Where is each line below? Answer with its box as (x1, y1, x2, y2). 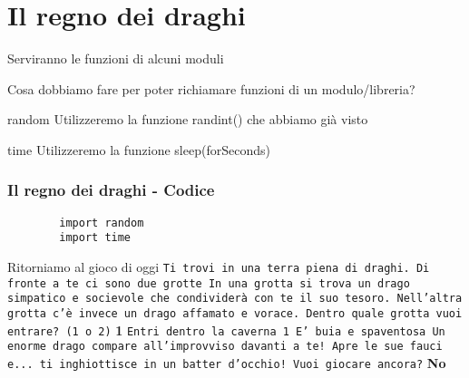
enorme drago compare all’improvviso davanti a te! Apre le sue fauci (7, 340, 443, 354)
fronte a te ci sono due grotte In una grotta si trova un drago (7, 276, 410, 290)
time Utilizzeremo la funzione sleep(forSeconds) (7, 140, 270, 159)
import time (59, 231, 132, 245)
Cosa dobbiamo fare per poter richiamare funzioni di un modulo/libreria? (7, 79, 415, 98)
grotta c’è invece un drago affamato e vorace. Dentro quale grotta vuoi (7, 307, 463, 320)
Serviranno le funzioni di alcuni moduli (7, 49, 224, 68)
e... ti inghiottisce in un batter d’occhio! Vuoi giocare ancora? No (7, 353, 446, 372)
